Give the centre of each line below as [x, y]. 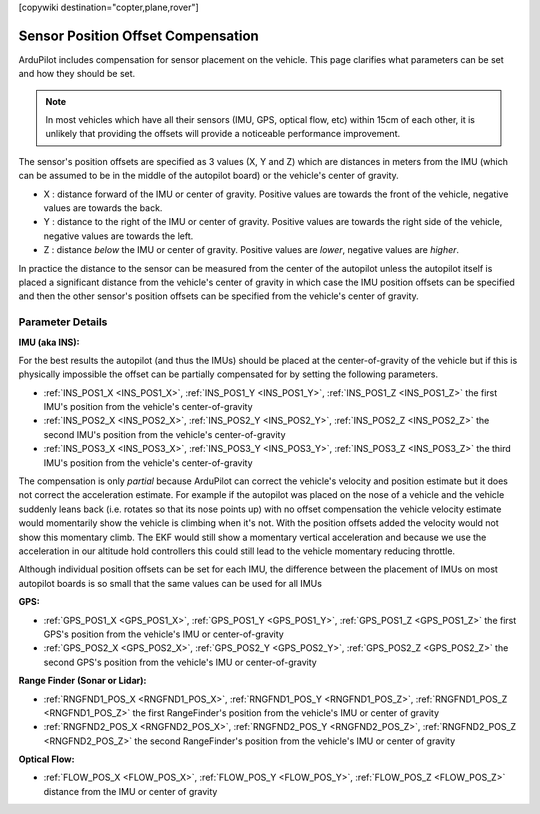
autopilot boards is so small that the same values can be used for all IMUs [170, 583]
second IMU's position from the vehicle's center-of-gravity [164, 434]
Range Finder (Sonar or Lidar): [82, 681]
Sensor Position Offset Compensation [138, 35]
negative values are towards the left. [118, 236]
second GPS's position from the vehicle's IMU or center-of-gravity [180, 662]
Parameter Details [63, 322]
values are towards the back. [103, 208]
